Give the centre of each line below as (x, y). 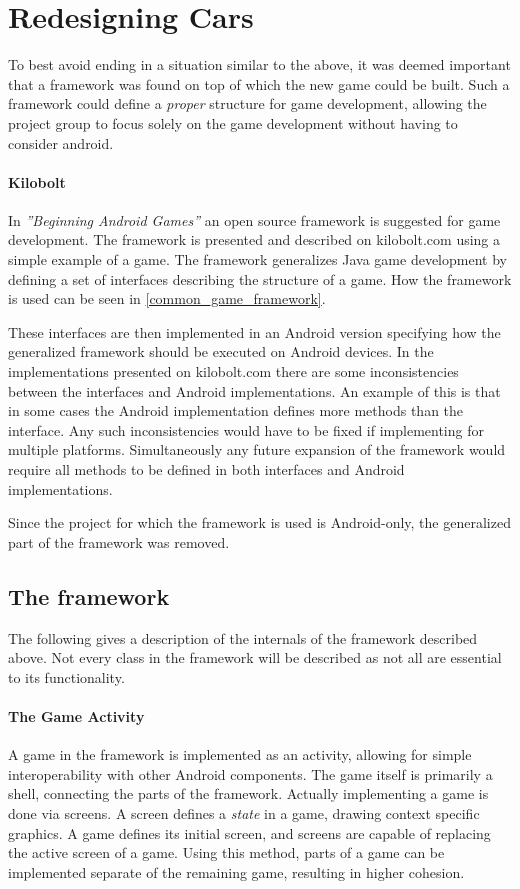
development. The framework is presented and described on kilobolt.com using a (254, 239)
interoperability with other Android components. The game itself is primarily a (250, 773)
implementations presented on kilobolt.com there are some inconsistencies (233, 371)
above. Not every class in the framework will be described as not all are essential (255, 657)
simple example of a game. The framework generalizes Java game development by (257, 259)
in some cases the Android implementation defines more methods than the (236, 410)
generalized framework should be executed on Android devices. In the (221, 351)
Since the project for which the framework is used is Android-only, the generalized (259, 522)
